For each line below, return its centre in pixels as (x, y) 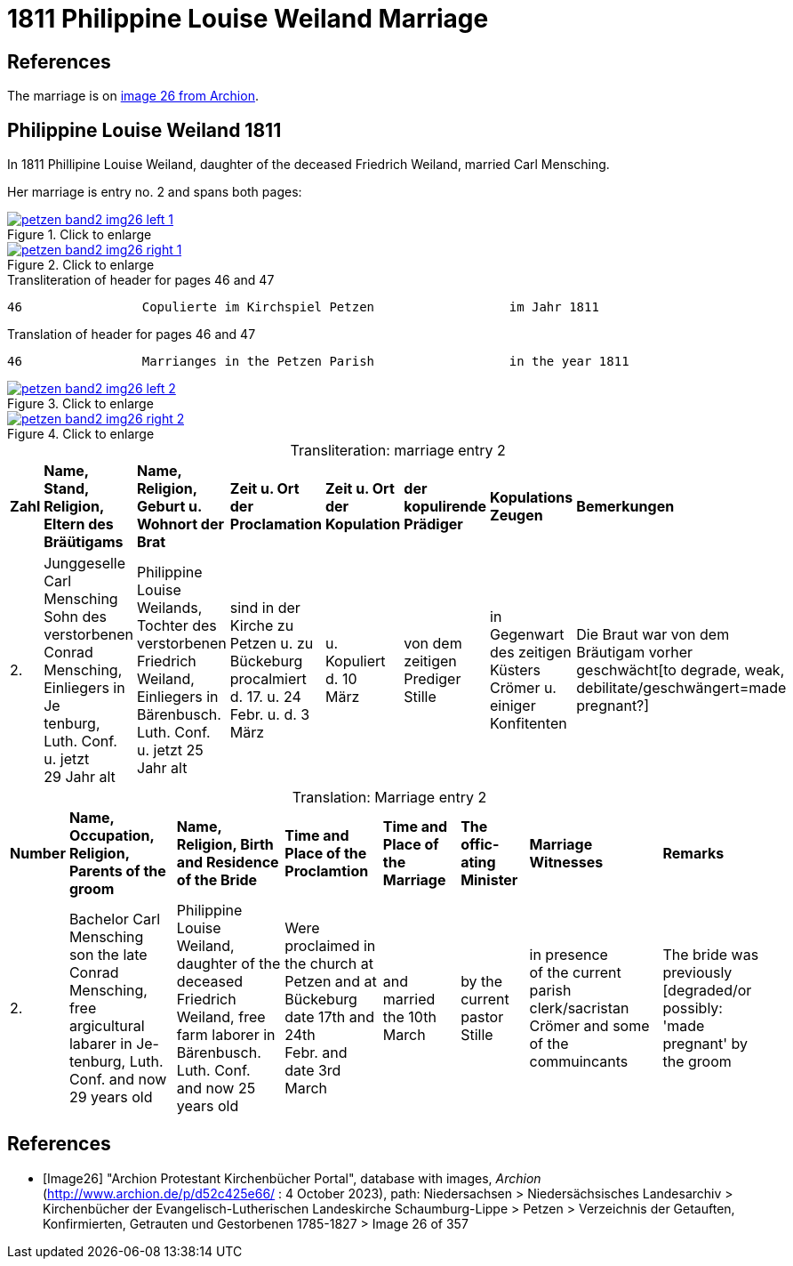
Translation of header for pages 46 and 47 (132, 335)
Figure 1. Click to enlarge (80, 235)
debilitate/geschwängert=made (681, 688)
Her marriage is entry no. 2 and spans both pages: (155, 192)
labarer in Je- (114, 1044)
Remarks (693, 854)
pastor (482, 1017)
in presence (569, 955)
